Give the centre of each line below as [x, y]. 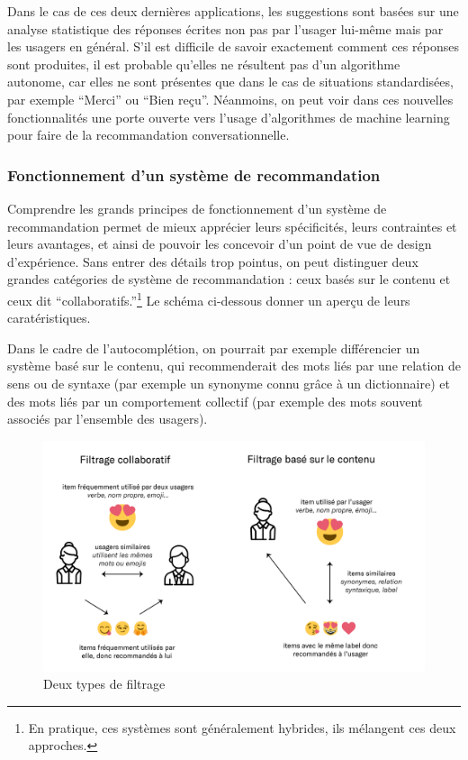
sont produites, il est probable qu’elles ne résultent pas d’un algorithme [204, 64]
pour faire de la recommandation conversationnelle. [148, 135]
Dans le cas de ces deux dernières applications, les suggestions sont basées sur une [233, 11]
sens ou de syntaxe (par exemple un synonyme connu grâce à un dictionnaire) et [229, 383]
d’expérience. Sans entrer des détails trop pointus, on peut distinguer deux [213, 261]
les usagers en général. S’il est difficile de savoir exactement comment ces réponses [233, 46]
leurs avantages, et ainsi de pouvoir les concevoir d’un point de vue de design [220, 244]
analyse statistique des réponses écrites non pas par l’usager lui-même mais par [225, 28]
